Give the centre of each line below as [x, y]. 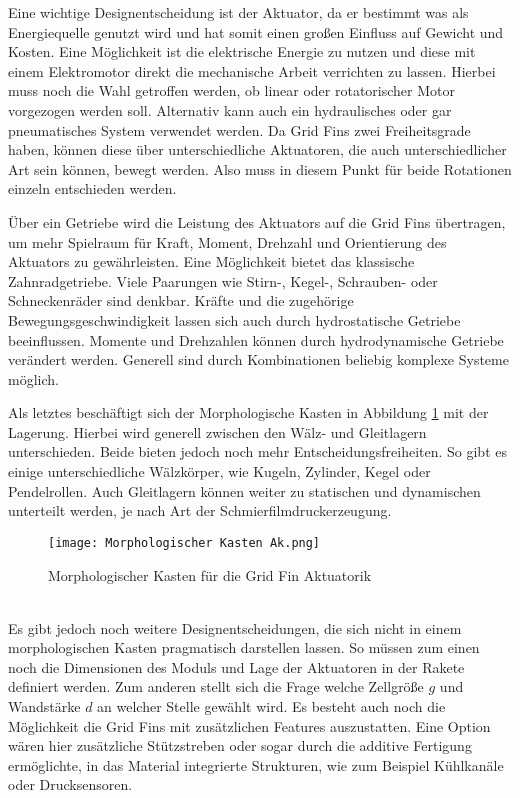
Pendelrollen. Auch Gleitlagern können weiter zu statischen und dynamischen [244, 490]
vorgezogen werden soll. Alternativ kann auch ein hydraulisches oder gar [230, 109]
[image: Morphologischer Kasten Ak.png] [184, 542]
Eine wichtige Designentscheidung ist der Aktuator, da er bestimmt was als [238, 12]
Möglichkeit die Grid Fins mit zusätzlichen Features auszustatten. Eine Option [249, 725]
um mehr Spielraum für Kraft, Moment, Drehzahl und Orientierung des [227, 241]
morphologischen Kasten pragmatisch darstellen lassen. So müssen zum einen [244, 647]
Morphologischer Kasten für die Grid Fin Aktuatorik [210, 574]
